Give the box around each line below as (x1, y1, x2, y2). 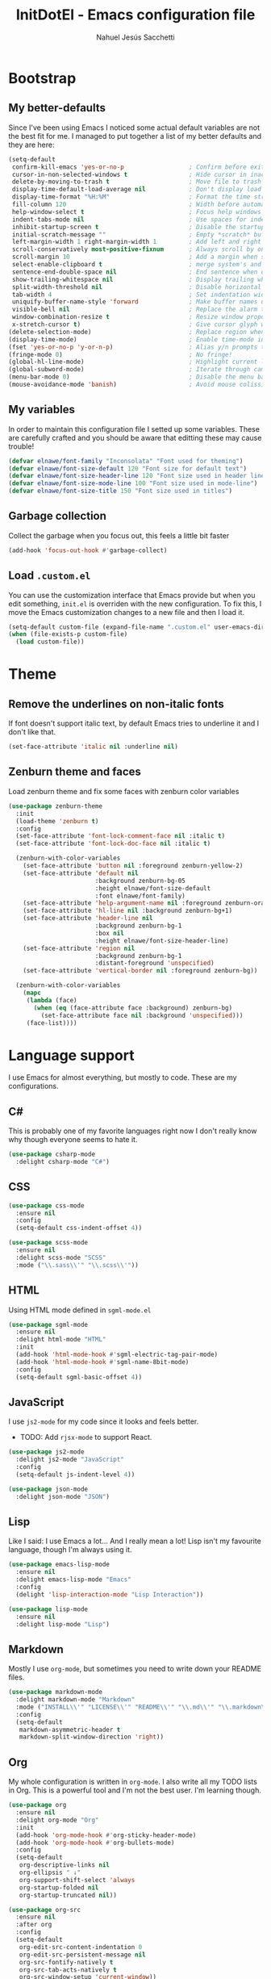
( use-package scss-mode (8, 1239, 89, 1247)
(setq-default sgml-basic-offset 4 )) (15, 1373, 143, 1381)
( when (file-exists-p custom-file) (8, 630, 128, 638)
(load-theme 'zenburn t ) (15, 817, 99, 825)
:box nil (94, 929, 125, 937)
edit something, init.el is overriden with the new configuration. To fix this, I (8, 599, 262, 609)
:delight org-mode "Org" (15, 1816, 99, 1824)
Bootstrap (8, 69, 77, 87)
